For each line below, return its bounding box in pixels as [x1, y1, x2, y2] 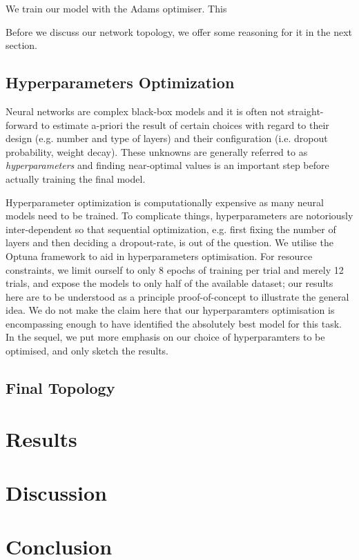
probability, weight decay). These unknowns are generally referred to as [6, 144, 308, 159]
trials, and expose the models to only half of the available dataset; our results [6, 276, 333, 290]
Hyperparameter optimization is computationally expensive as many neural [6, 194, 324, 209]
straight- [287, 103, 324, 118]
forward [6, 117, 38, 132]
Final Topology [6, 377, 115, 399]
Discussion [6, 479, 107, 507]
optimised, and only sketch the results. [6, 343, 169, 358]
